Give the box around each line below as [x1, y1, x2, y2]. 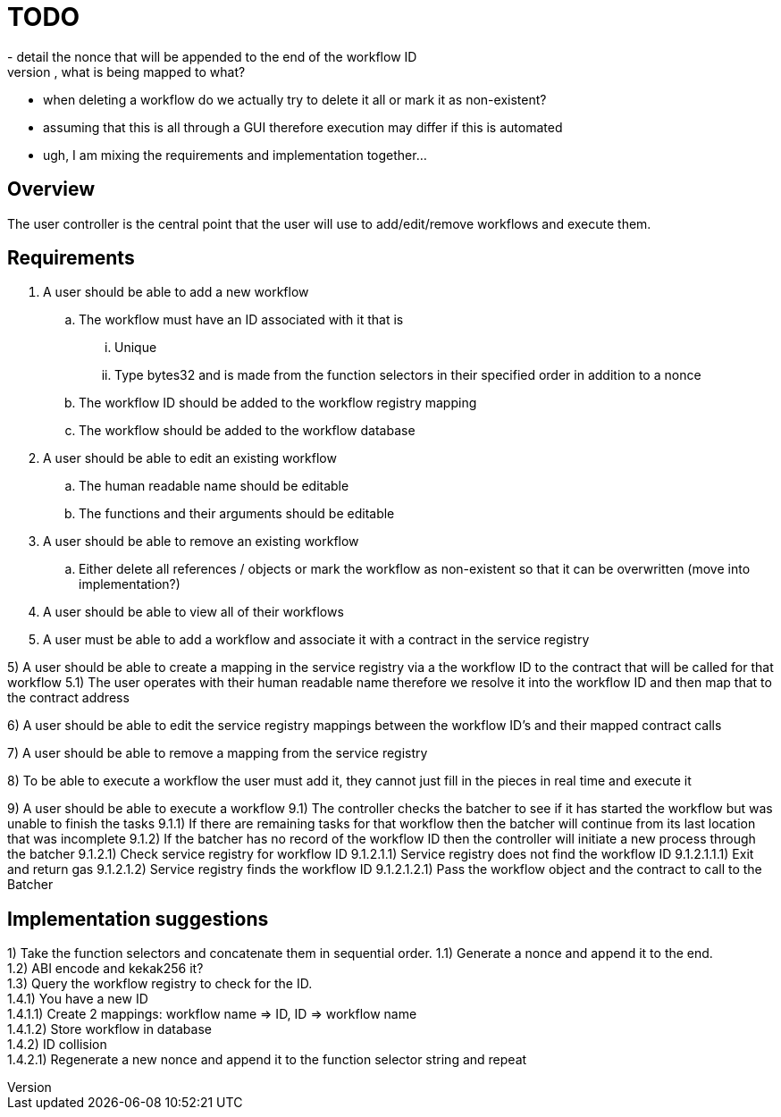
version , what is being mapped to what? [7, 63, 246, 80]
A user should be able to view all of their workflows [43, 604, 344, 620]
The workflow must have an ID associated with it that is [79, 312, 404, 328]
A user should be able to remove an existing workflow [43, 533, 359, 550]
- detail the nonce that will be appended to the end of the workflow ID [7, 48, 417, 64]
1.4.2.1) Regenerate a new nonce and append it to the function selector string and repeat [7, 1052, 527, 1068]
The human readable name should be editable [79, 478, 349, 494]
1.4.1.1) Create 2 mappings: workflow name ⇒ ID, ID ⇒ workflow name [7, 1006, 417, 1022]
